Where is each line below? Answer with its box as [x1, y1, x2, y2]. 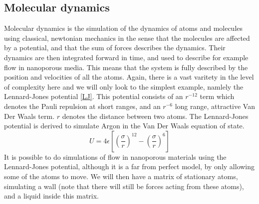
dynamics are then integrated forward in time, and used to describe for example [4, 52, 249, 62]
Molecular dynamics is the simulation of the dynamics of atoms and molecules [4, 23, 243, 33]
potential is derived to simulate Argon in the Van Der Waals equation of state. [4, 120, 245, 131]
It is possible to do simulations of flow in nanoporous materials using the [4, 151, 227, 162]
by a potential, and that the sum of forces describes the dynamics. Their [4, 42, 226, 53]
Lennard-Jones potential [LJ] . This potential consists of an [4, 91, 183, 102]
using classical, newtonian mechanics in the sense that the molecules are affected [4, 32, 250, 43]
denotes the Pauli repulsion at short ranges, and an [4, 101, 161, 111]
